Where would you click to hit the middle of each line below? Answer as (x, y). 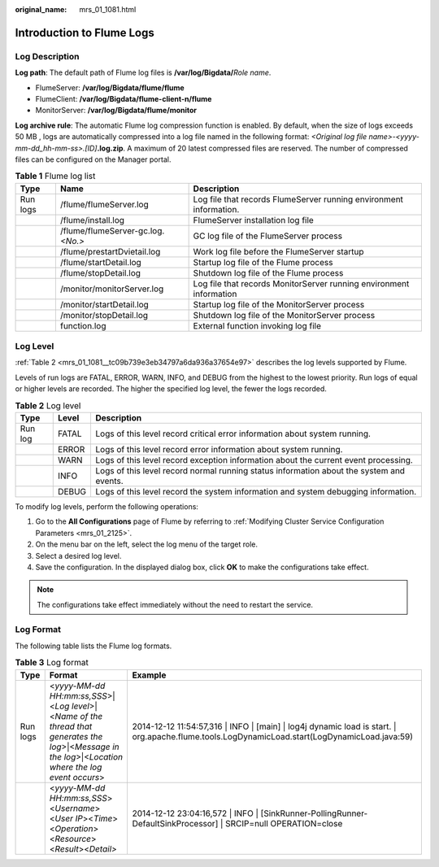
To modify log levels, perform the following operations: (107, 506)
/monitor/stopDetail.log (104, 315)
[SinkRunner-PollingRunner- (314, 813)
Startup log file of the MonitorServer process (279, 304)
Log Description (47, 56)
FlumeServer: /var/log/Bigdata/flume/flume (110, 87)
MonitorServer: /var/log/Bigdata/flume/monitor (116, 111)
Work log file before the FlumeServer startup (279, 251)
